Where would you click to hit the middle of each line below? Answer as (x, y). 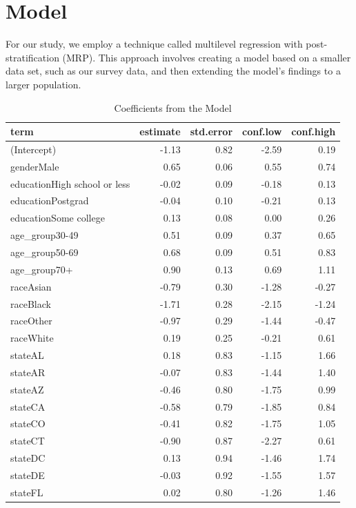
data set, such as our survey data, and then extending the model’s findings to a (173, 71)
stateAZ (27, 389)
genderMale (35, 166)
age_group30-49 (44, 235)
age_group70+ (42, 269)
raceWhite (32, 338)
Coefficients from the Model (173, 107)
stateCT (28, 441)
